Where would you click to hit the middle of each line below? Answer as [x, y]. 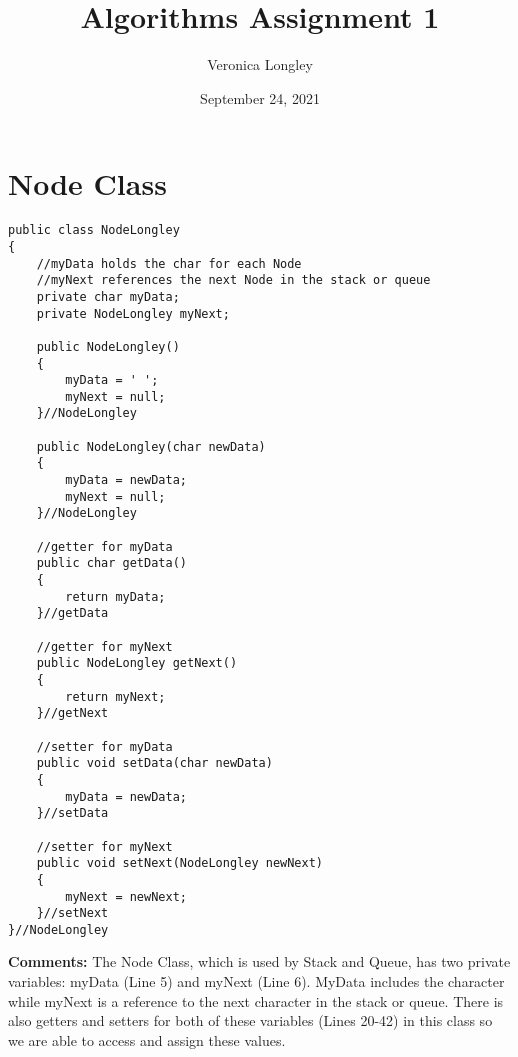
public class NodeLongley [94, 230]
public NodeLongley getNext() [137, 663]
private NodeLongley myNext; [133, 313]
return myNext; [115, 696]
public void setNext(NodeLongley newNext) [179, 863]
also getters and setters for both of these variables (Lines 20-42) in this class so [250, 1020]
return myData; [115, 596]
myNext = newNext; [126, 896]
